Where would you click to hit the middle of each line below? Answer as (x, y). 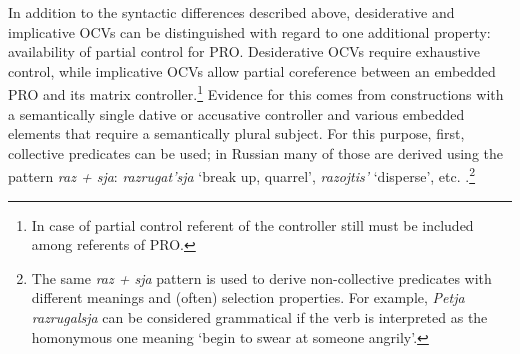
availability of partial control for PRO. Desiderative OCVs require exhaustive (244, 51)
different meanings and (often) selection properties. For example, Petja (248, 297)
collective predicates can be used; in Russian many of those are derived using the (256, 152)
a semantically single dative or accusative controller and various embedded (236, 113)
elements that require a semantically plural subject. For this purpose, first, (236, 133)
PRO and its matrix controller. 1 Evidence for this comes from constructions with (256, 93)
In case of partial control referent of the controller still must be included (252, 224)
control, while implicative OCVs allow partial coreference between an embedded (252, 70)
